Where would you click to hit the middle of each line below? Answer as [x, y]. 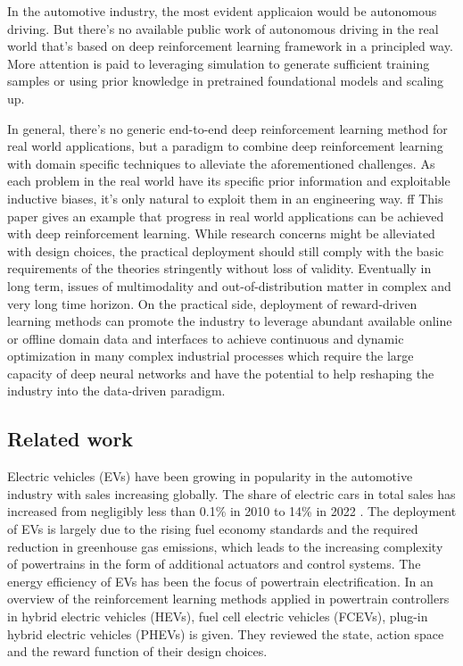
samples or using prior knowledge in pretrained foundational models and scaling [226, 81]
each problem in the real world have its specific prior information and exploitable [229, 181]
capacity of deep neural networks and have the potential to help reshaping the [221, 373]
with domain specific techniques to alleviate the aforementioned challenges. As [221, 163]
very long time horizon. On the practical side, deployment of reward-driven [212, 303]
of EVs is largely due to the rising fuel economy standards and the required [213, 529]
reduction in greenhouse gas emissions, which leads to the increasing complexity [225, 546]
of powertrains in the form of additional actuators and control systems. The [214, 564]
